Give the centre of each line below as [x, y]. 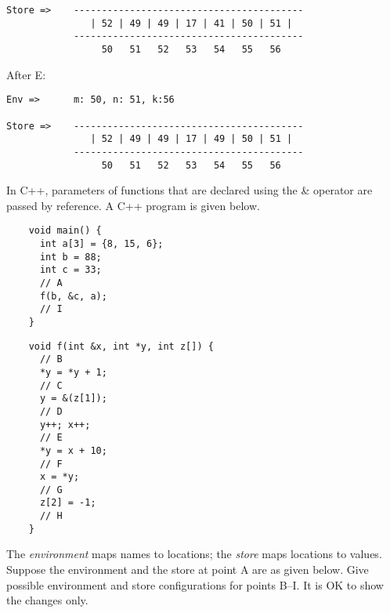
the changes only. [47, 600]
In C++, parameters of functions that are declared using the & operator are [190, 190]
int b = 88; [70, 257]
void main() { [65, 231]
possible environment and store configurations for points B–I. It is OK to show [195, 584]
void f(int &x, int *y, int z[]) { [121, 346]
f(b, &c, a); [73, 296]
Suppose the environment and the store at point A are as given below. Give [188, 569]
